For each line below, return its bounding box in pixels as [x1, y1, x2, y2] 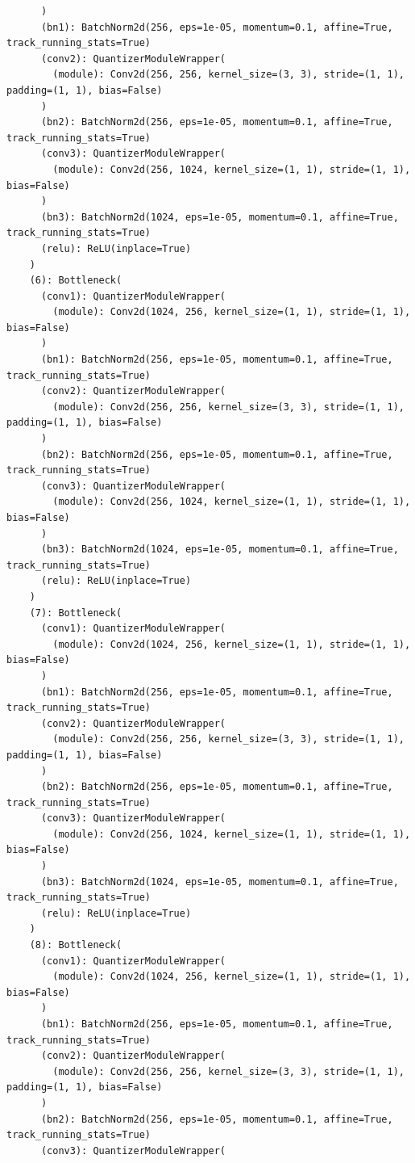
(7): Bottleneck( [29, 607, 122, 619]
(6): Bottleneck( [29, 275, 122, 287]
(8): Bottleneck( [29, 939, 122, 951]
